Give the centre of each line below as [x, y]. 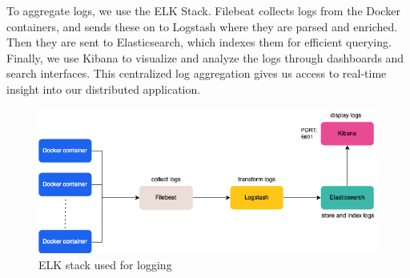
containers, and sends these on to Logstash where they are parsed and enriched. [202, 26]
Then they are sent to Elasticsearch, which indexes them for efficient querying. [199, 42]
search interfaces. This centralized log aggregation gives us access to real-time [197, 73]
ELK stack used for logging [105, 264]
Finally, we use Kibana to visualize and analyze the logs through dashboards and [205, 57]
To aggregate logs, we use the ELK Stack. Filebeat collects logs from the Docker [203, 10]
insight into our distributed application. [104, 89]
